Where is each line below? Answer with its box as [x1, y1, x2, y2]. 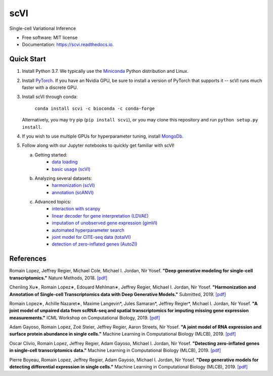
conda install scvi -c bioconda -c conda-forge [34, 105, 155, 111]
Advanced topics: [34, 199, 72, 205]
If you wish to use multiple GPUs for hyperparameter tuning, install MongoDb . [22, 133, 184, 139]
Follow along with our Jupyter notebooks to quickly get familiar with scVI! [22, 142, 174, 149]
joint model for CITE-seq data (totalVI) [52, 234, 131, 240]
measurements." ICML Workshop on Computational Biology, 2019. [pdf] [9, 314, 160, 321]
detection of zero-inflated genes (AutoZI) [52, 241, 138, 247]
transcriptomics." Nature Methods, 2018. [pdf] [9, 275, 108, 281]
